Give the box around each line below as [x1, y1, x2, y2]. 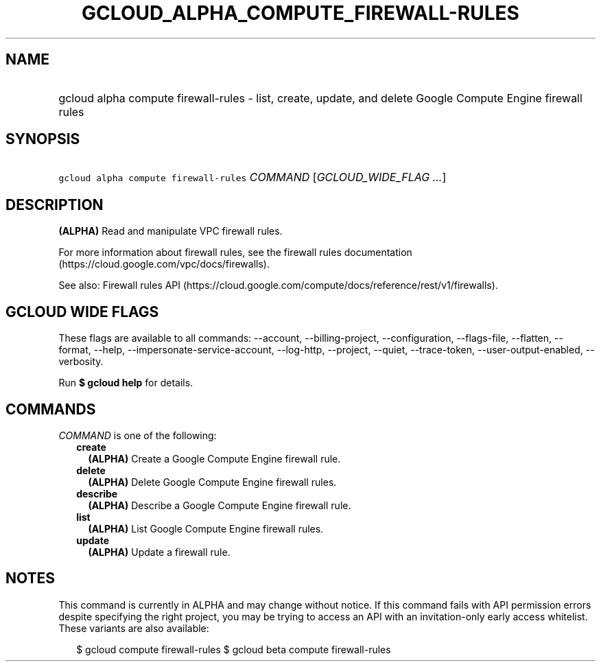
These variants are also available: [58, 622, 209, 634]
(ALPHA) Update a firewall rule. [88, 546, 231, 558]
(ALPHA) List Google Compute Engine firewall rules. [88, 522, 324, 535]
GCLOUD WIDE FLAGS [5, 303, 159, 320]
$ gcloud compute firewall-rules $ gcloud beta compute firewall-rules [76, 643, 391, 655]
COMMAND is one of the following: [58, 429, 217, 441]
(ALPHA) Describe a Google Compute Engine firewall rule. [88, 499, 351, 511]
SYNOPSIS [5, 130, 80, 148]
